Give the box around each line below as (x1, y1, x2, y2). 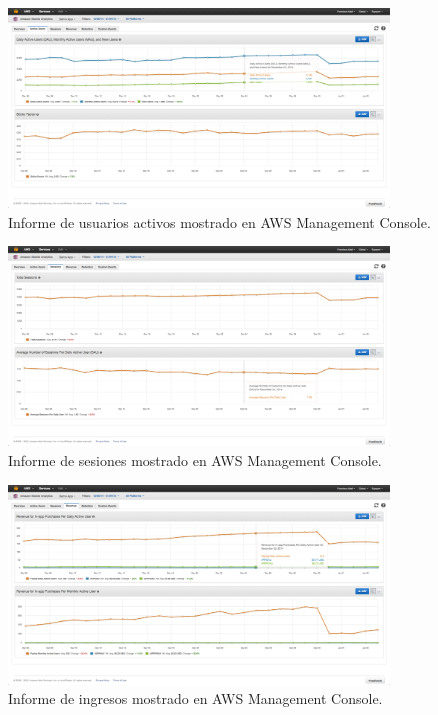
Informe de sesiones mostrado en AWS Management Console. (8, 450, 382, 470)
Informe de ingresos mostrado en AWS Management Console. (8, 688, 383, 709)
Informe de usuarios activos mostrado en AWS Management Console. (8, 211, 431, 232)
